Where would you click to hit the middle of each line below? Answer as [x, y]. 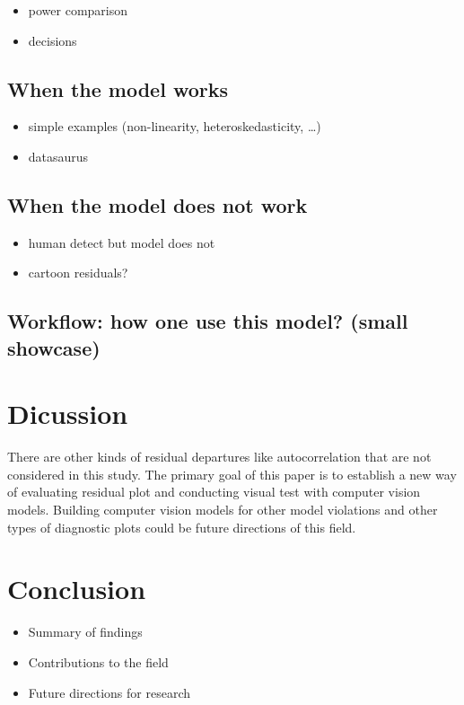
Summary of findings [85, 632]
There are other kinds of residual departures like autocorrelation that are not [219, 457]
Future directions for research [109, 692]
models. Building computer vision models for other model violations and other [223, 510]
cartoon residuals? [78, 273]
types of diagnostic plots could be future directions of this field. [182, 527]
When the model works [118, 88]
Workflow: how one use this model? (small [208, 321]
